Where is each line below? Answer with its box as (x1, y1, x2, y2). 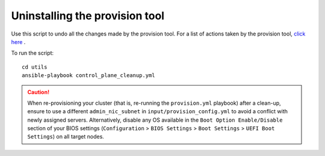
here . (11, 38, 26, 45)
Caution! (27, 88, 50, 96)
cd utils (22, 63, 48, 70)
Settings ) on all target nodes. (27, 133, 105, 140)
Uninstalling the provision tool (11, 9, 165, 22)
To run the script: (11, 49, 54, 57)
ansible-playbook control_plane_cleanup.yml (22, 72, 156, 79)
